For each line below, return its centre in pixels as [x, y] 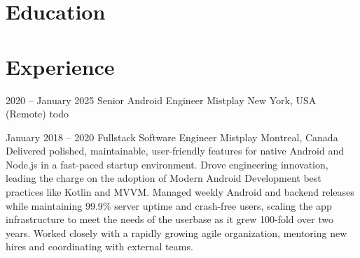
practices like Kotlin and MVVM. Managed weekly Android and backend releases [180, 192]
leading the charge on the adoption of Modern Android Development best [164, 178]
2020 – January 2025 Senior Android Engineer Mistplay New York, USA [161, 100]
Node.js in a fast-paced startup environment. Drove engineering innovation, [167, 164]
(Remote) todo [37, 114]
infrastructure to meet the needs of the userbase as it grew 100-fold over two [170, 219]
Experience [60, 66]
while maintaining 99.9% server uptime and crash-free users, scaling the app [169, 205]
